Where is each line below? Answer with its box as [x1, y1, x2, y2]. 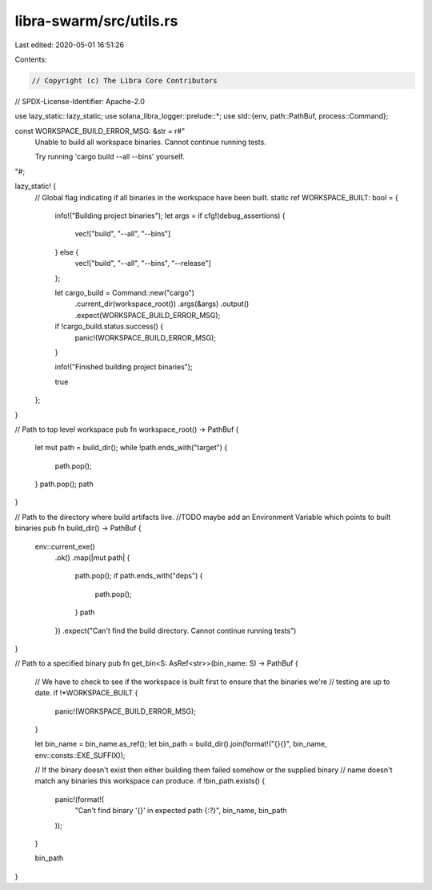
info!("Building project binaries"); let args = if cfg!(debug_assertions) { [54, 211, 286, 220]
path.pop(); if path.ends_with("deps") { [74, 571, 203, 581]
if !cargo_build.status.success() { [54, 321, 164, 332]
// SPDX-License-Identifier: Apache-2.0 [14, 96, 146, 106]
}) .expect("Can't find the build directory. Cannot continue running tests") [54, 626, 297, 635]
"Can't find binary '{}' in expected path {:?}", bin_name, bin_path [74, 806, 287, 815]
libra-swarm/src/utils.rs [14, 12, 178, 30]
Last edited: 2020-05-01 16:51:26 [14, 40, 124, 50]
